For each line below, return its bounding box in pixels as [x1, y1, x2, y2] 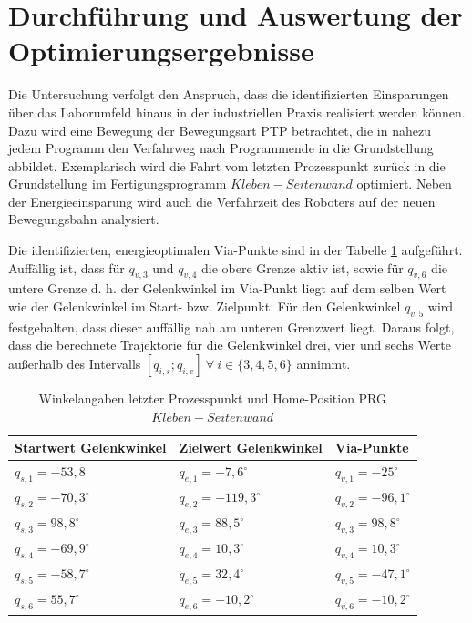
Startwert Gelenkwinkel [15, 438, 167, 457]
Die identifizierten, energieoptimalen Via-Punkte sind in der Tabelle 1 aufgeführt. [8, 240, 463, 260]
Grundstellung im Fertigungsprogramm [8, 174, 227, 193]
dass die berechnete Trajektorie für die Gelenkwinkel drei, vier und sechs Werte [8, 335, 452, 354]
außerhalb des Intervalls [8, 354, 141, 373]
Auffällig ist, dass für [8, 258, 125, 277]
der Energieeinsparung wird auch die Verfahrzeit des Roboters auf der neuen [8, 191, 436, 210]
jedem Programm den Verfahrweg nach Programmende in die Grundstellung [8, 138, 434, 158]
